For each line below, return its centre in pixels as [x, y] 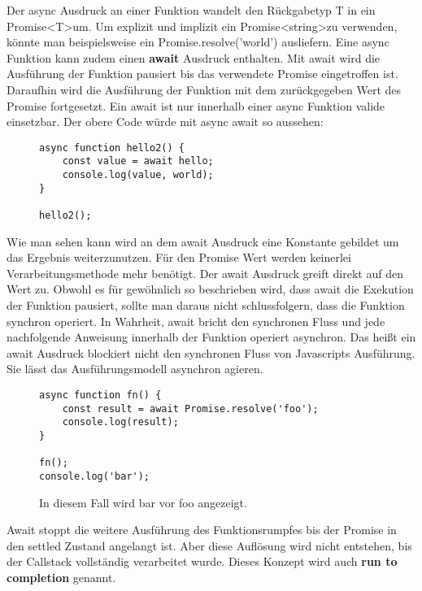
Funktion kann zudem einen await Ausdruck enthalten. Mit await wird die [194, 57]
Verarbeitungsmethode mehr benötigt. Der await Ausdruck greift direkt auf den [205, 273]
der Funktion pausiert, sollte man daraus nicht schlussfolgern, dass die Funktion [206, 305]
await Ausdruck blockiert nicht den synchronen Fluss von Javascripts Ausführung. [211, 352]
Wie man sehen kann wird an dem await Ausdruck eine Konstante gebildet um [203, 241]
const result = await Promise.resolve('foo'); [190, 408]
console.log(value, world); [138, 175]
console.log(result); [120, 422]
